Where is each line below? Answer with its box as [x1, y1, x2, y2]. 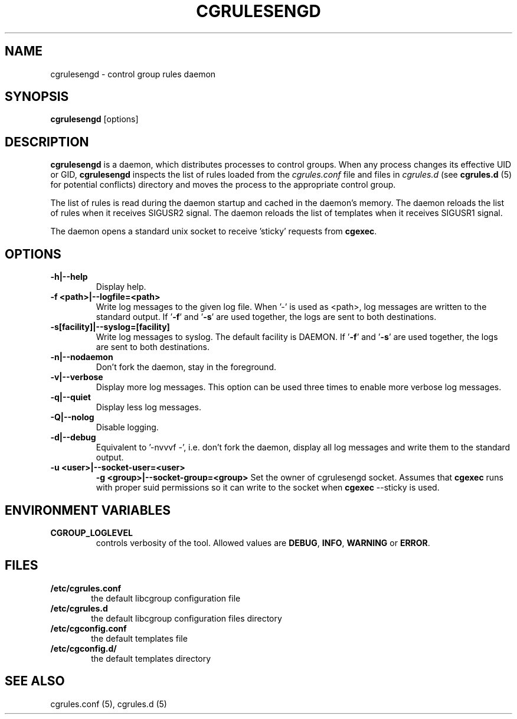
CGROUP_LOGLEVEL [50, 527, 133, 538]
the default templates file [91, 633, 188, 643]
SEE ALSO [5, 674, 65, 689]
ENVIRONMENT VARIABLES [5, 502, 171, 518]
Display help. [96, 282, 146, 292]
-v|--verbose [50, 372, 103, 383]
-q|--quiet [50, 392, 91, 403]
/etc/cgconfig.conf [50, 623, 127, 633]
